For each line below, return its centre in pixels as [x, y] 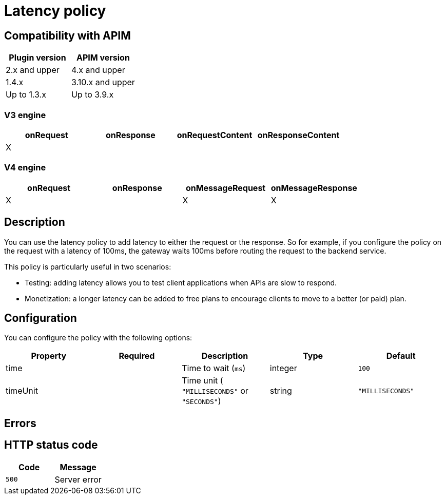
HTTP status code [51, 445]
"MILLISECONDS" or [215, 391]
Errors [20, 423]
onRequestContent [215, 135]
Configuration [41, 318]
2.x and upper [33, 70]
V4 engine [25, 168]
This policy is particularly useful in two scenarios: [88, 266]
